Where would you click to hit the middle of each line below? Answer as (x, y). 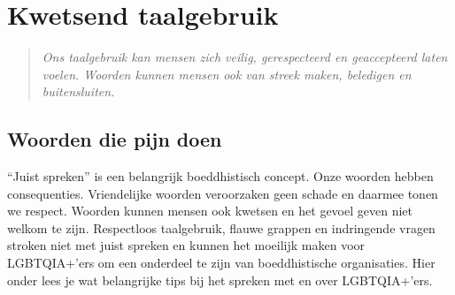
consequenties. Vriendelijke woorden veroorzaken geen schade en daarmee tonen (223, 193)
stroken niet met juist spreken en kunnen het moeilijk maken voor (186, 245)
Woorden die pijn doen (115, 139)
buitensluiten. (78, 91)
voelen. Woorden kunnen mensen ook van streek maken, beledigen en (227, 74)
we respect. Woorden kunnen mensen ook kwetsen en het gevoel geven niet (210, 211)
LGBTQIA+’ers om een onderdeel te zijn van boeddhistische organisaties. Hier (221, 263)
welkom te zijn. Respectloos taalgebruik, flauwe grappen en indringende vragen (221, 227)
